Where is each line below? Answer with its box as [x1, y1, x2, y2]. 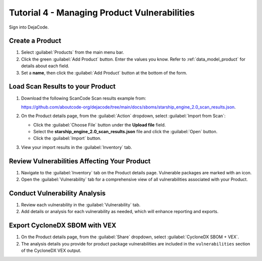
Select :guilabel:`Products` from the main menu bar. [21, 49, 124, 55]
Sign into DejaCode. [9, 24, 49, 30]
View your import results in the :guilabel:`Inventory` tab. [21, 144, 132, 150]
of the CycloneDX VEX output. [21, 247, 82, 254]
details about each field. [21, 63, 70, 69]
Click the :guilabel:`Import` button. [33, 136, 101, 141]
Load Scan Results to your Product [9, 82, 116, 91]
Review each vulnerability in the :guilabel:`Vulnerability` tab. [21, 202, 141, 208]
